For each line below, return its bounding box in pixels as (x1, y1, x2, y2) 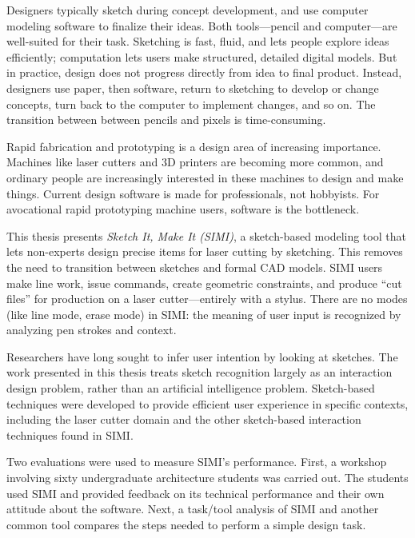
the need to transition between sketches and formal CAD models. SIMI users (6, 258, 383, 275)
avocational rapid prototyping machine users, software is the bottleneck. (6, 201, 360, 217)
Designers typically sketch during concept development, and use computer (6, 2, 369, 18)
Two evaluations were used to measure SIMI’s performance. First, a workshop (6, 453, 387, 470)
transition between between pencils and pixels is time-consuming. (6, 111, 326, 128)
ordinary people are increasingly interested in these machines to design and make (6, 169, 404, 185)
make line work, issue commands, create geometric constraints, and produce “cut (6, 274, 402, 291)
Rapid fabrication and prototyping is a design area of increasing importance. (6, 137, 381, 154)
